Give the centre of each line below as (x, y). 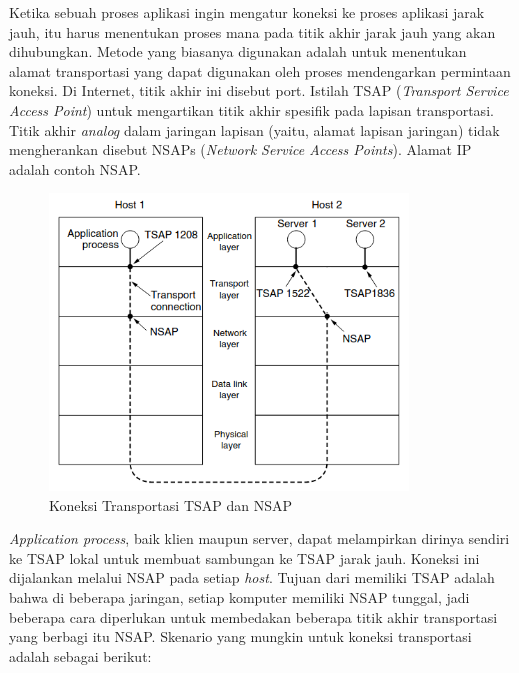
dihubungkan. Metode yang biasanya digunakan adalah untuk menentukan (238, 51)
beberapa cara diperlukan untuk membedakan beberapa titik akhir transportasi (253, 616)
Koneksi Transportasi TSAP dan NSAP (171, 504)
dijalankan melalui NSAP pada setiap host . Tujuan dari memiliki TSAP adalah (252, 577)
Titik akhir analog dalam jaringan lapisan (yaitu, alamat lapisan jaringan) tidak (254, 129)
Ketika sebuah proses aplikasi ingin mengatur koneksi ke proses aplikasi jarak (247, 12)
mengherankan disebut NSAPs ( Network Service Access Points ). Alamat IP (240, 149)
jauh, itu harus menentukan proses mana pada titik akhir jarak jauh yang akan (252, 31)
